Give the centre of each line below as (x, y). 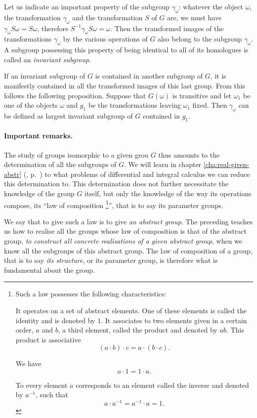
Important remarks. (39, 136)
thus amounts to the (189, 154)
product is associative (48, 339)
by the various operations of (105, 39)
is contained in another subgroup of (149, 76)
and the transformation (107, 17)
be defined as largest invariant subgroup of (68, 115)
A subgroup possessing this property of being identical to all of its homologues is (126, 50)
